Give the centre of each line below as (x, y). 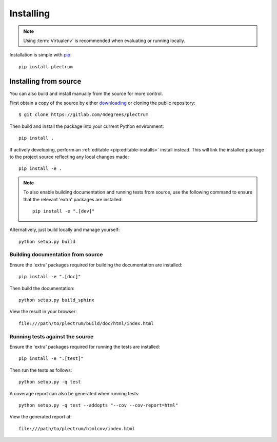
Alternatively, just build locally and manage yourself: (65, 230)
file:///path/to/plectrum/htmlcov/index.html (77, 428)
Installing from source (45, 81)
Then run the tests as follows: (41, 370)
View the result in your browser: (43, 312)
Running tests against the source (52, 336)
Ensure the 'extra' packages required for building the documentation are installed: (96, 265)
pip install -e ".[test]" (51, 359)
